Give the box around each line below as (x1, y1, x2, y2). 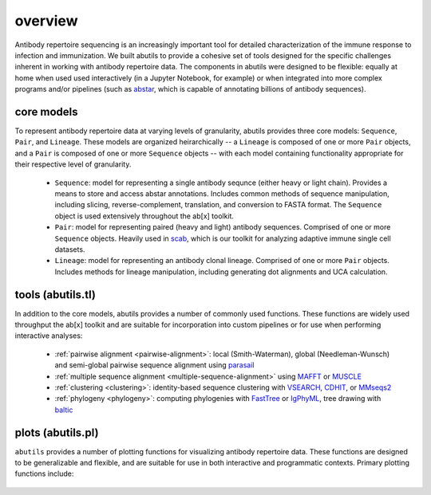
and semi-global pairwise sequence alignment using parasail (54, 360, 255, 370)
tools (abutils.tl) (14, 288, 96, 301)
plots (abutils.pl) (14, 426, 99, 439)
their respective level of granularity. (14, 159, 132, 169)
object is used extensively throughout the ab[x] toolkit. (54, 211, 235, 221)
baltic (54, 405, 73, 414)
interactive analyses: (14, 331, 83, 340)
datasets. (54, 244, 85, 254)
